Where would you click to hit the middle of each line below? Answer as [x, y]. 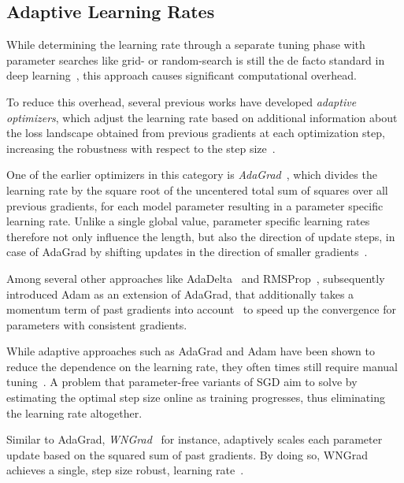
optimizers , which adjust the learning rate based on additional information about [202, 117]
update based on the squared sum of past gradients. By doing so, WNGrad [187, 454]
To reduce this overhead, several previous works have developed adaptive [182, 101]
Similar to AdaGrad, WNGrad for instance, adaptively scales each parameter [195, 439]
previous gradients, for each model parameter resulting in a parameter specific [195, 205]
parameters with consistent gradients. [97, 324]
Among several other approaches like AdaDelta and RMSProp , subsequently [196, 278]
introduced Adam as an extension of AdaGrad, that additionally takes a [180, 294]
